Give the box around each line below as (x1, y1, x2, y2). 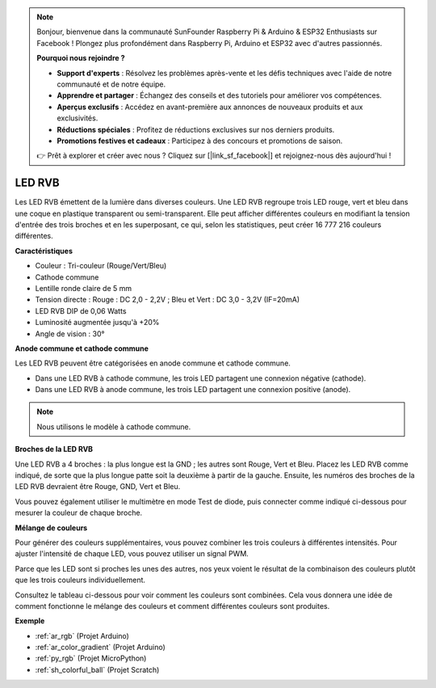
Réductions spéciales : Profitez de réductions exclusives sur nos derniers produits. (57, 125, 335, 134)
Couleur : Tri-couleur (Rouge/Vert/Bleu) (35, 261, 167, 271)
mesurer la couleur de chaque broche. (15, 508, 143, 517)
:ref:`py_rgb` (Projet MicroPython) (35, 653, 147, 663)
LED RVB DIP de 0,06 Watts (35, 306, 127, 315)
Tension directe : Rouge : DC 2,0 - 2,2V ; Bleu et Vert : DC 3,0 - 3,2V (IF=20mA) (35, 295, 300, 305)
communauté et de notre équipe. (57, 79, 166, 89)
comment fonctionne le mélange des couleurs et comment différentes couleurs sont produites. (15, 601, 330, 610)
